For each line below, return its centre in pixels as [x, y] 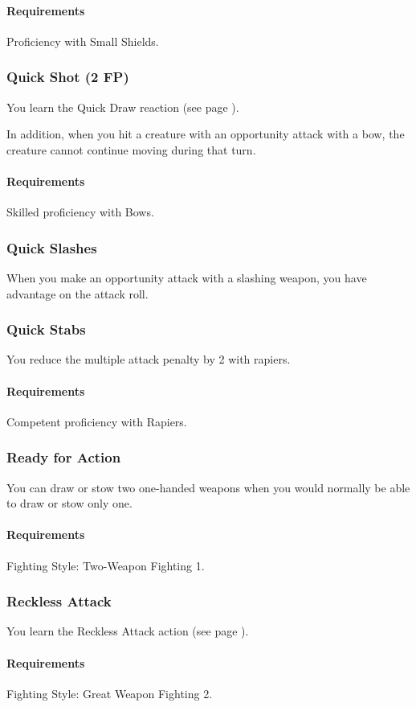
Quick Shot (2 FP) [68, 77]
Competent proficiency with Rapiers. [97, 421]
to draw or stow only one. [69, 503]
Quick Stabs [46, 329]
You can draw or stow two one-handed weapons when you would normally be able [208, 487]
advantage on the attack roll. [77, 293]
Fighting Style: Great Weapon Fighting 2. [110, 693]
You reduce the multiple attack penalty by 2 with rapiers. [149, 359]
